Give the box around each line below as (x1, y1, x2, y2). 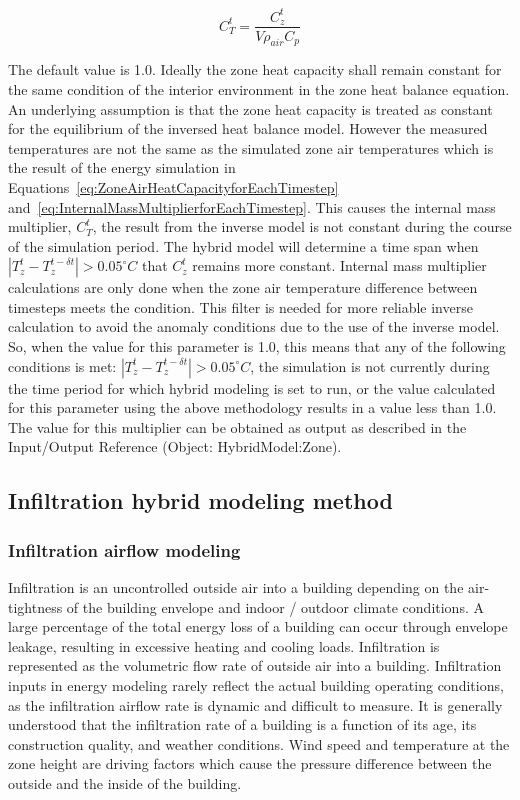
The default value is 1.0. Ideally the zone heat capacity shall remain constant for (8, 59, 502, 80)
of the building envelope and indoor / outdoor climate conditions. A (66, 596, 484, 617)
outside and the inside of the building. (8, 772, 242, 793)
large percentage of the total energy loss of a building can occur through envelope (8, 616, 508, 637)
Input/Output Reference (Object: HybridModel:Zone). (8, 436, 342, 457)
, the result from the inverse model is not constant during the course (92, 216, 512, 237)
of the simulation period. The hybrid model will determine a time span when (8, 235, 479, 256)
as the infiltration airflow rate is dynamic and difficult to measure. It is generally (8, 694, 503, 715)
